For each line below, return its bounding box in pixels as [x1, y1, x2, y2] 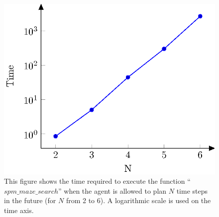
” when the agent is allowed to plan [58, 185, 167, 196]
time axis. [4, 205, 34, 215]
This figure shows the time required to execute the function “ [4, 176, 191, 186]
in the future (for [4, 195, 56, 206]
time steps [176, 185, 208, 196]
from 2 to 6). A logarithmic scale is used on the [66, 195, 211, 206]
